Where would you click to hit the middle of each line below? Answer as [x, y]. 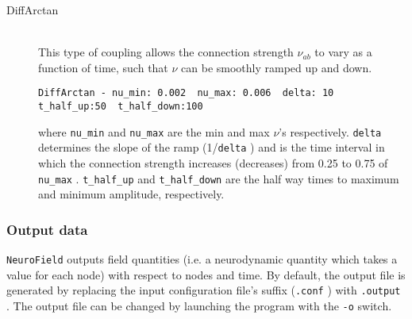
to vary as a [343, 52]
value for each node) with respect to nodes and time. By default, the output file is [206, 274]
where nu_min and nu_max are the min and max [154, 131]
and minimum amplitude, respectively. [131, 194]
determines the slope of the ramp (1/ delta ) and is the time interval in [212, 147]
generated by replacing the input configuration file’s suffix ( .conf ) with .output [204, 290]
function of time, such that [103, 67]
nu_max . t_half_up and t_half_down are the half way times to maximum [219, 178]
